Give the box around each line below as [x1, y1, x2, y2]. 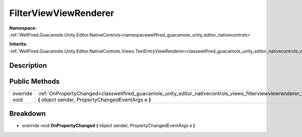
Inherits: [9, 41, 28, 47]
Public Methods [9, 77, 60, 85]
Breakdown [9, 109, 46, 118]
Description [9, 61, 47, 69]
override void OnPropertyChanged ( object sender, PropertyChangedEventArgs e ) [22, 122, 195, 128]
